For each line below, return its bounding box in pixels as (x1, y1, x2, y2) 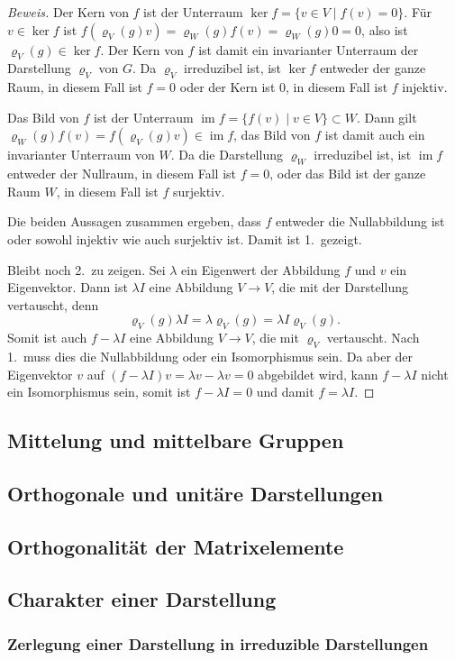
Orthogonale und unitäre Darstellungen (7, 479, 384, 507)
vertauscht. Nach (326, 328, 420, 347)
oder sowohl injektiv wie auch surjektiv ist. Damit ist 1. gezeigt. (7, 229, 362, 248)
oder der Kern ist (179, 78, 276, 96)
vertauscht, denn (7, 295, 99, 314)
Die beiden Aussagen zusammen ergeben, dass (7, 212, 261, 231)
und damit (256, 382, 314, 401)
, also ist (361, 20, 408, 39)
